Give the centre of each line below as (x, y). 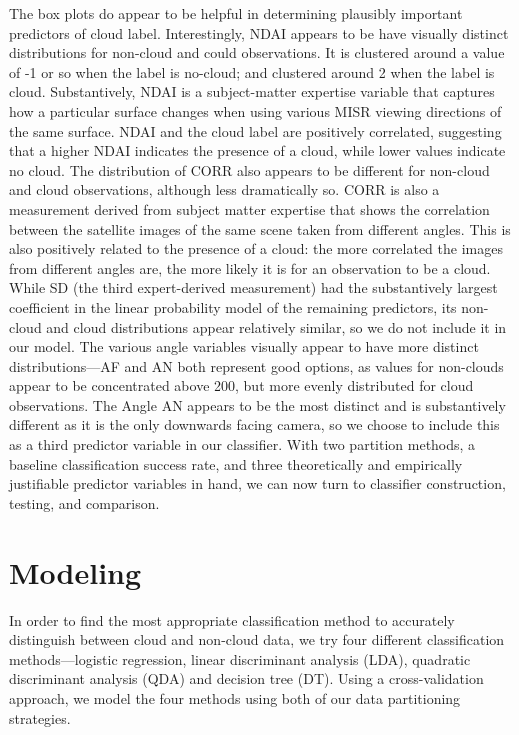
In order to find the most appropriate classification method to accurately (232, 619)
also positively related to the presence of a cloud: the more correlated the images (256, 248)
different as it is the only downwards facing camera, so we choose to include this (254, 424)
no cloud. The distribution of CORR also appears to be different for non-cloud (249, 169)
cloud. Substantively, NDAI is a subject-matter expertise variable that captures (252, 91)
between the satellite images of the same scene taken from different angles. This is (260, 228)
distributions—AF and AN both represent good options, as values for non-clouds (256, 365)
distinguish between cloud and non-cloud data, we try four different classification (257, 639)
